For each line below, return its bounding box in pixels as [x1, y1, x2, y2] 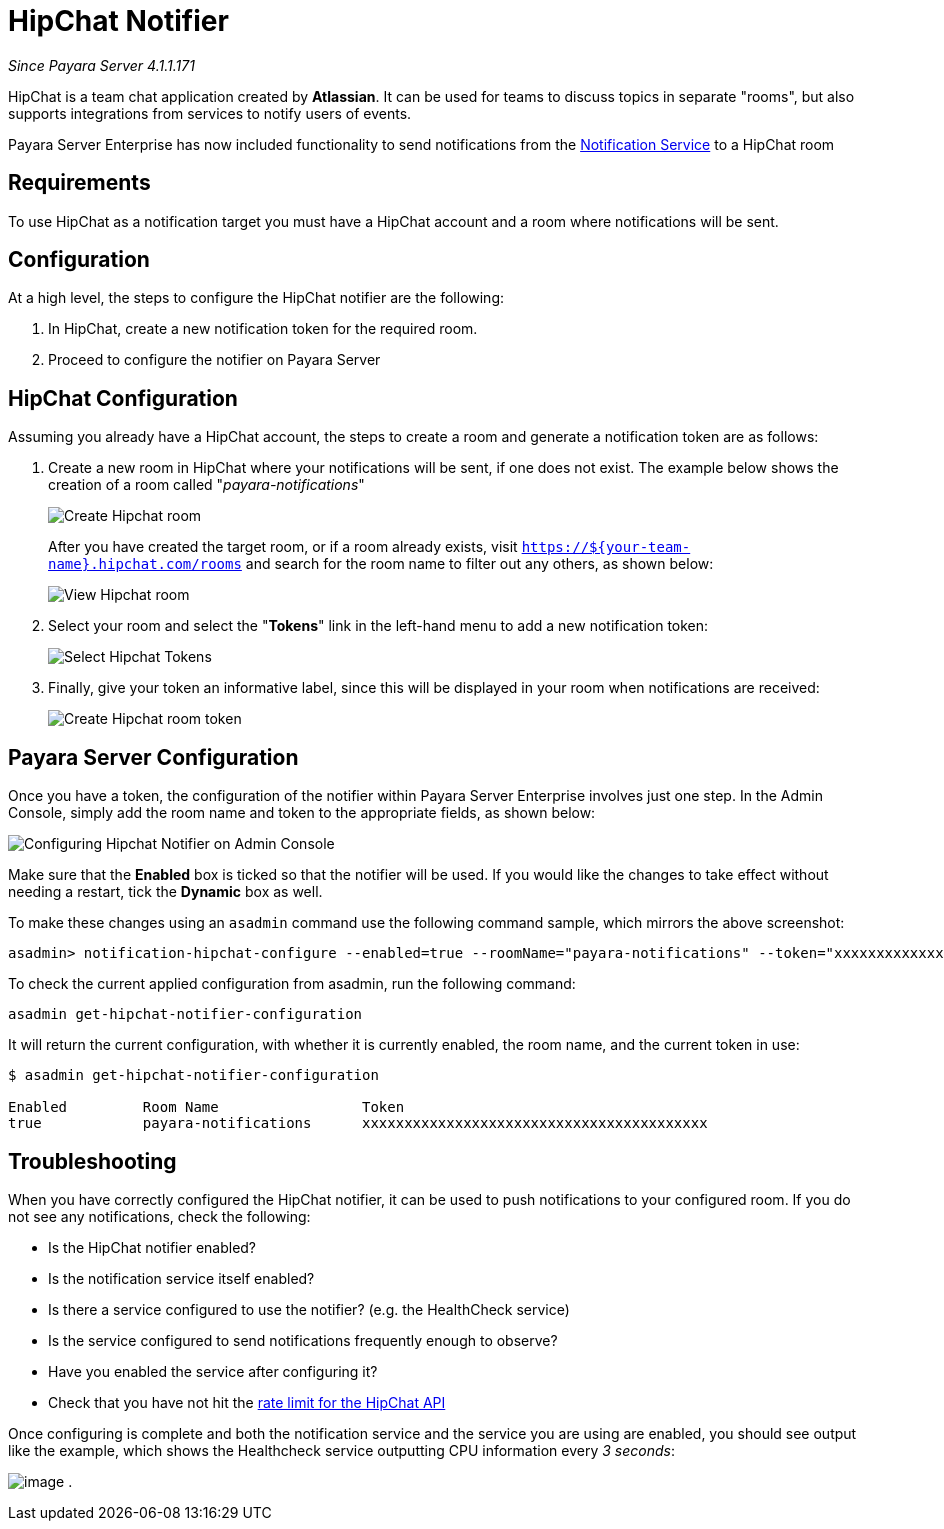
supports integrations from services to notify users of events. [8, 104, 412, 122]
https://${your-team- [521, 539, 691, 556]
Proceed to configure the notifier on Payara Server [48, 351, 381, 369]
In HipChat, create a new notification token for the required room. [48, 320, 478, 338]
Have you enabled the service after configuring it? [48, 1362, 378, 1380]
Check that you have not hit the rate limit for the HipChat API [48, 1393, 446, 1411]
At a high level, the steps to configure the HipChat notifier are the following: [8, 289, 505, 307]
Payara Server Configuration [8, 744, 299, 770]
